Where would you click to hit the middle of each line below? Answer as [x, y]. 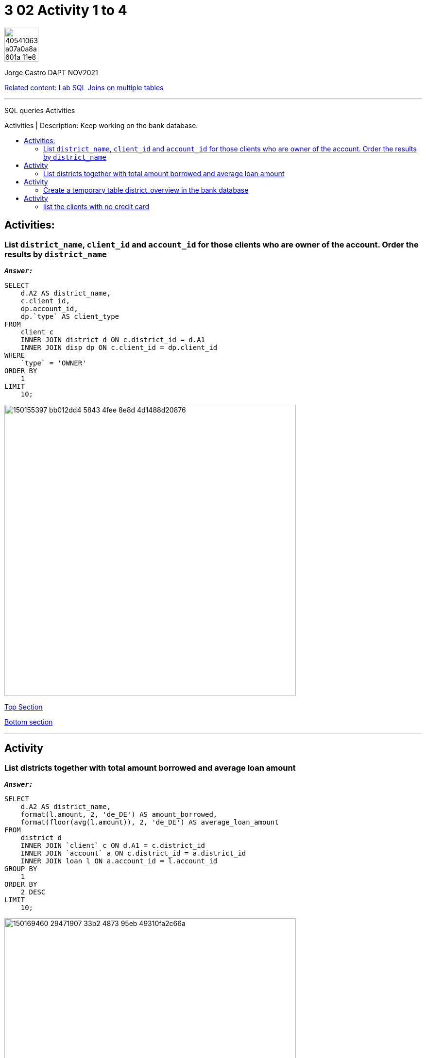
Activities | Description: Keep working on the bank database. [101, 125]
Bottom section [29, 722]
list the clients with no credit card [96, 206]
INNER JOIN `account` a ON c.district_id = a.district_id [133, 853]
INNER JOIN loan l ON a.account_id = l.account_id [119, 861]
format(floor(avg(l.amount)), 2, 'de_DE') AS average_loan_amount [150, 822]
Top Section [24, 707]
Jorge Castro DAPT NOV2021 [51, 72]
